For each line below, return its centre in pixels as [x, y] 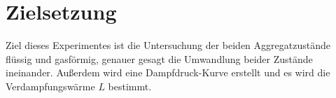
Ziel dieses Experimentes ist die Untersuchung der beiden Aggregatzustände [168, 45]
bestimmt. [130, 86]
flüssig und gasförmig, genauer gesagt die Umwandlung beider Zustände [159, 58]
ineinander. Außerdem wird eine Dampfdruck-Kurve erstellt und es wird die [168, 72]
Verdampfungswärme [50, 86]
